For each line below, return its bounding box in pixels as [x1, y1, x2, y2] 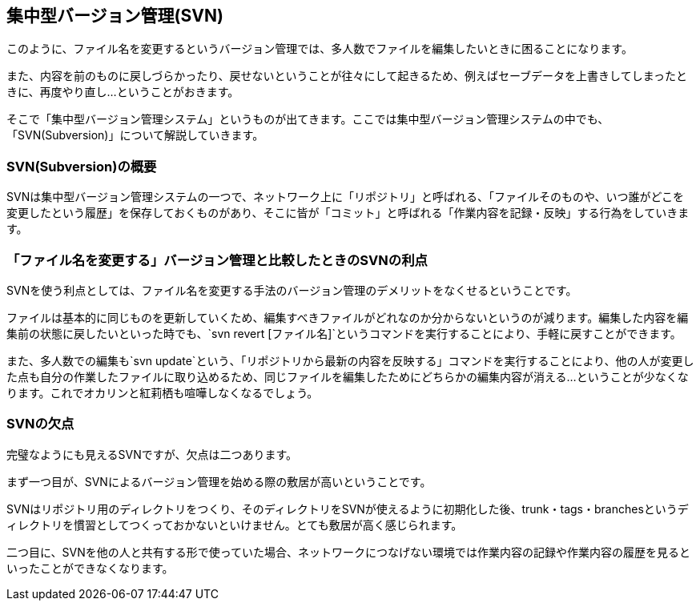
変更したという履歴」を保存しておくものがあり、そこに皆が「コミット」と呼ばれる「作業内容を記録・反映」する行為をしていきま [6, 206, 690, 220]
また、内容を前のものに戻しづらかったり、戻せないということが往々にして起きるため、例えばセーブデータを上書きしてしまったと [6, 69, 688, 83]
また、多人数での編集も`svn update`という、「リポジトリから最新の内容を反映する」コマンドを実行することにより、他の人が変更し [6, 353, 694, 368]
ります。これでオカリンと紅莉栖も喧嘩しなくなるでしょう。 [6, 385, 319, 400]
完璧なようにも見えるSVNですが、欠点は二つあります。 [6, 447, 298, 461]
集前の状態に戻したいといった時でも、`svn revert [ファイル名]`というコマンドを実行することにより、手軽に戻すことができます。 [6, 326, 682, 340]
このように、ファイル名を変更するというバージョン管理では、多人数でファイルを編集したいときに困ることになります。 [6, 42, 633, 56]
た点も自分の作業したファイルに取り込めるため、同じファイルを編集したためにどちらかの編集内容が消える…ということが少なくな [6, 369, 689, 384]
